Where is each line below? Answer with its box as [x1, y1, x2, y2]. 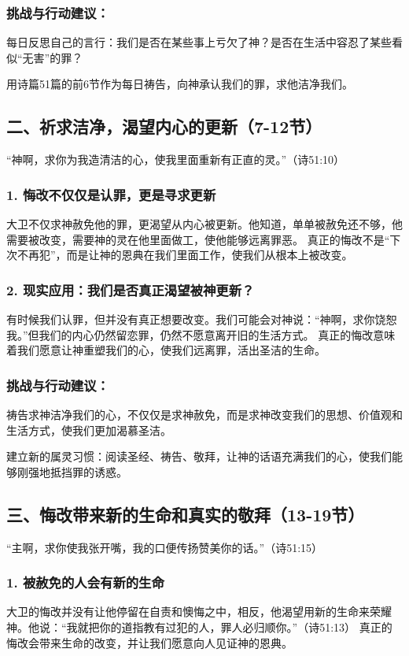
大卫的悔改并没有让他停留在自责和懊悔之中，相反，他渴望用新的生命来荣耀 [6, 603, 392, 620]
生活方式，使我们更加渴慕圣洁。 [6, 421, 171, 438]
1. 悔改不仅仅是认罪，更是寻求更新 [6, 184, 216, 204]
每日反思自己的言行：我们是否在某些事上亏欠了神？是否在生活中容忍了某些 [6, 34, 392, 50]
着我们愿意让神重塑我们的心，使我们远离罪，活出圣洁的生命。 [6, 342, 326, 358]
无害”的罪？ [22, 49, 83, 65]
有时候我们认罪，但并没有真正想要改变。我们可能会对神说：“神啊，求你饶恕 [6, 311, 397, 328]
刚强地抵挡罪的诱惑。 [17, 463, 127, 480]
